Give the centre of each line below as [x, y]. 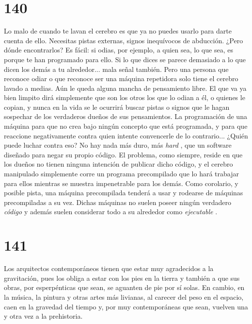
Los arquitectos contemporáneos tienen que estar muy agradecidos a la [109, 268]
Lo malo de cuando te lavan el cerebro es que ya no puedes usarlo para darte [118, 31]
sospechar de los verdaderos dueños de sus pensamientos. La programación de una [126, 116]
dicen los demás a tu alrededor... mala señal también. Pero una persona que [116, 69]
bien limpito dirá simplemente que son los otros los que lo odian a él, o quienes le [125, 97]
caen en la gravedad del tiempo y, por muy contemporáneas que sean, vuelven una [126, 306]
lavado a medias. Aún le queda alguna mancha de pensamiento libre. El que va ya [125, 88]
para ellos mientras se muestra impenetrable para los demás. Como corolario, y [121, 183]
